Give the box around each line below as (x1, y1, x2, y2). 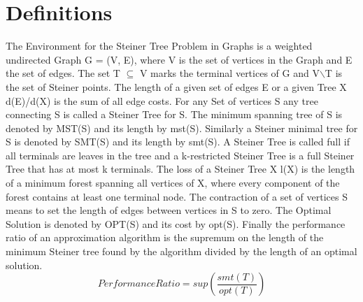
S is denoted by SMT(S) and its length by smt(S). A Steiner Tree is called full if (6, 134, 350, 149)
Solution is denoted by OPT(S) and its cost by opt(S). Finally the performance (6, 216, 346, 231)
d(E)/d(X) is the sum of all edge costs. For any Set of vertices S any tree (6, 93, 318, 108)
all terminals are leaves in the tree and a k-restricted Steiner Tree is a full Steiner (6, 148, 355, 162)
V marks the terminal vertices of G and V (139, 66, 320, 80)
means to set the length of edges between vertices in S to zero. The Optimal (6, 203, 332, 217)
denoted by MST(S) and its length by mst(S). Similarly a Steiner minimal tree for (6, 120, 358, 135)
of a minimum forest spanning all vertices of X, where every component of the (6, 175, 340, 190)
